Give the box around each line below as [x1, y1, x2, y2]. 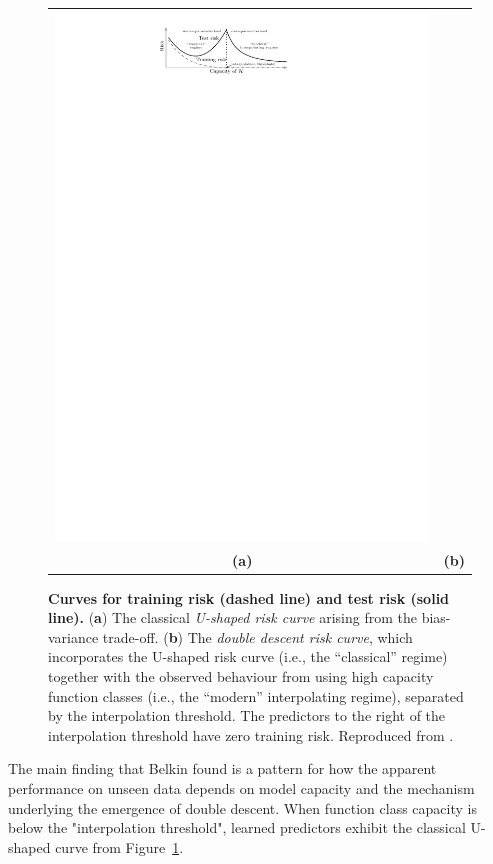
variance [48, 626, 99, 647]
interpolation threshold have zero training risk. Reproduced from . [48, 724, 454, 745]
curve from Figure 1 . [55, 836, 184, 857]
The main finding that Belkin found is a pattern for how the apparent [8, 758, 437, 779]
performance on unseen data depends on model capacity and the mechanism [8, 777, 475, 798]
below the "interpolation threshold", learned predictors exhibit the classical [8, 817, 466, 838]
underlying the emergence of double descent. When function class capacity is [8, 797, 477, 818]
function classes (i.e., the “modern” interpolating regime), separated [48, 685, 464, 706]
